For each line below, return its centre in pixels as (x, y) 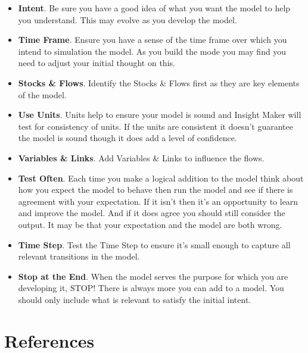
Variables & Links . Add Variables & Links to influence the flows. (141, 157)
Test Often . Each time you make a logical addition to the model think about (161, 178)
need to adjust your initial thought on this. (97, 63)
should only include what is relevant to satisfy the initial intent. (135, 299)
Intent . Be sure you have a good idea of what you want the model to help (154, 8)
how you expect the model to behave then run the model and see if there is (155, 190)
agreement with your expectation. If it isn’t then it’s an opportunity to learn (158, 201)
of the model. (42, 94)
